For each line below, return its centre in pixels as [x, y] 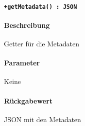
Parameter [22, 63]
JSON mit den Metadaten [42, 119]
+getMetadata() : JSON [41, 7]
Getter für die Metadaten [42, 44]
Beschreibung [27, 25]
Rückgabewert [28, 100]
